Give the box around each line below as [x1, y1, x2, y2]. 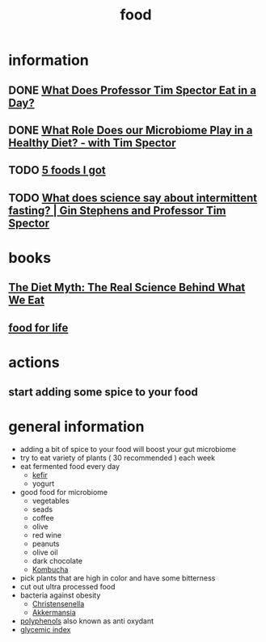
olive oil [32, 547, 58, 557]
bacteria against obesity [19, 590, 101, 600]
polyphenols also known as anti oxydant [19, 616, 154, 626]
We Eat [8, 294, 44, 307]
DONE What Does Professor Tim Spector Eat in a [8, 83, 257, 97]
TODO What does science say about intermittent [8, 191, 257, 205]
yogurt [32, 479, 55, 488]
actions [8, 353, 60, 371]
